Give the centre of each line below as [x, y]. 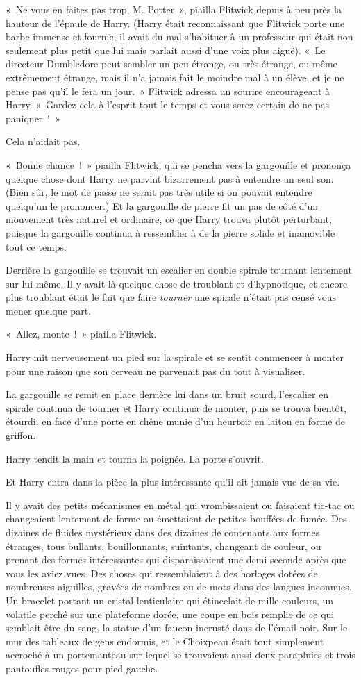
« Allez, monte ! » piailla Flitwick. [81, 334]
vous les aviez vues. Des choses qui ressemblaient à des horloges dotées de [162, 573]
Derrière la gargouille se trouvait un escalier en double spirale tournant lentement [179, 270]
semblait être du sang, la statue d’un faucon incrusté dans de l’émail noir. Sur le [177, 628]
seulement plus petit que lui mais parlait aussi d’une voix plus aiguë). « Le [166, 50]
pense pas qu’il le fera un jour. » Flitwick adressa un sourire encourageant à [168, 91]
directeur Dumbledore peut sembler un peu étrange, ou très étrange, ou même [171, 64]
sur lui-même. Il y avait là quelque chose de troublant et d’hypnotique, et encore [177, 283]
